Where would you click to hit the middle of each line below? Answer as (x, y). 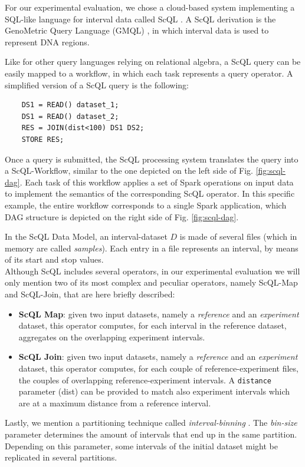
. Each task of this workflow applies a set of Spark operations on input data (157, 182)
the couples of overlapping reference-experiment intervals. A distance (145, 380)
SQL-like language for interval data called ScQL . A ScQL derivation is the (140, 19)
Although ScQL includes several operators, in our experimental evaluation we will (152, 271)
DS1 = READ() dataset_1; (70, 105)
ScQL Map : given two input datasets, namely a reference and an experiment (159, 314)
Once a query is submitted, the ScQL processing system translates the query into (152, 159)
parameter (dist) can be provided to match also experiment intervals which (154, 391)
